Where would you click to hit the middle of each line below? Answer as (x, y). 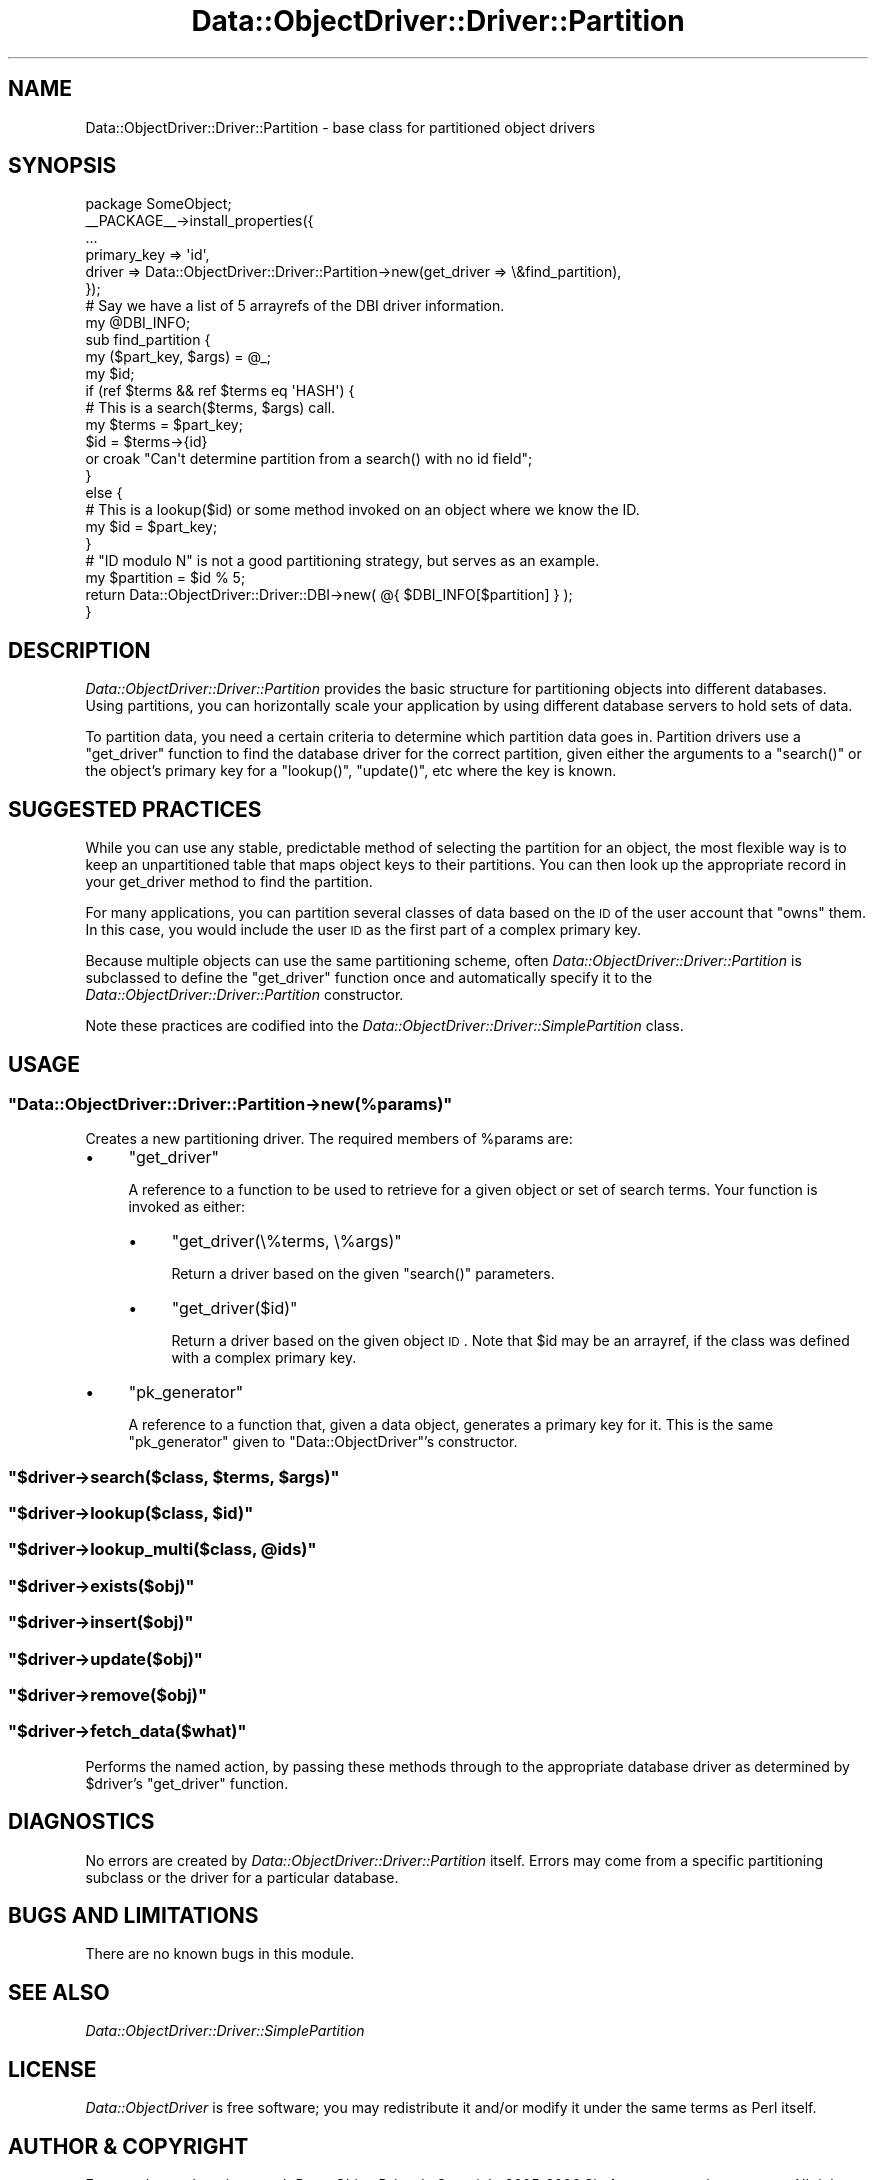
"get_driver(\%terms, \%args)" (286, 1241)
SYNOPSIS (62, 166)
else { (104, 493)
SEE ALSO (59, 1992)
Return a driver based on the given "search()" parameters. (363, 1274)
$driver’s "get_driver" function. (187, 1783)
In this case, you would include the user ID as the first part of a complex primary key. (363, 930)
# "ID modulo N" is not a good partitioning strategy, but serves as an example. (342, 561)
